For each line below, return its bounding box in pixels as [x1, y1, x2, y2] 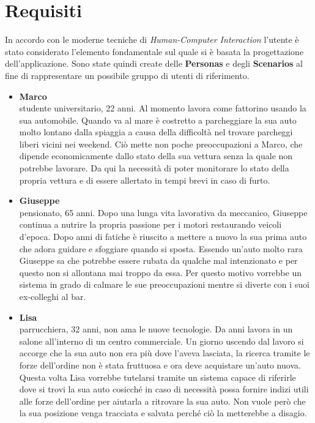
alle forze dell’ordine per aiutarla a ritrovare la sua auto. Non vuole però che [19, 394, 306, 407]
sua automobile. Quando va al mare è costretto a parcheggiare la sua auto [19, 113, 297, 126]
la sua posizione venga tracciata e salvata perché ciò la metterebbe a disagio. [19, 406, 307, 419]
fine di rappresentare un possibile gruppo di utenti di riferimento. [5, 69, 250, 81]
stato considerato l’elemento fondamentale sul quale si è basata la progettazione [5, 45, 304, 58]
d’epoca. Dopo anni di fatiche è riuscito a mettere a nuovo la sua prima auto [19, 230, 307, 243]
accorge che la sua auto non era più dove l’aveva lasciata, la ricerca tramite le [19, 346, 310, 359]
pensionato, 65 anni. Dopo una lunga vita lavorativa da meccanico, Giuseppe [19, 206, 308, 219]
